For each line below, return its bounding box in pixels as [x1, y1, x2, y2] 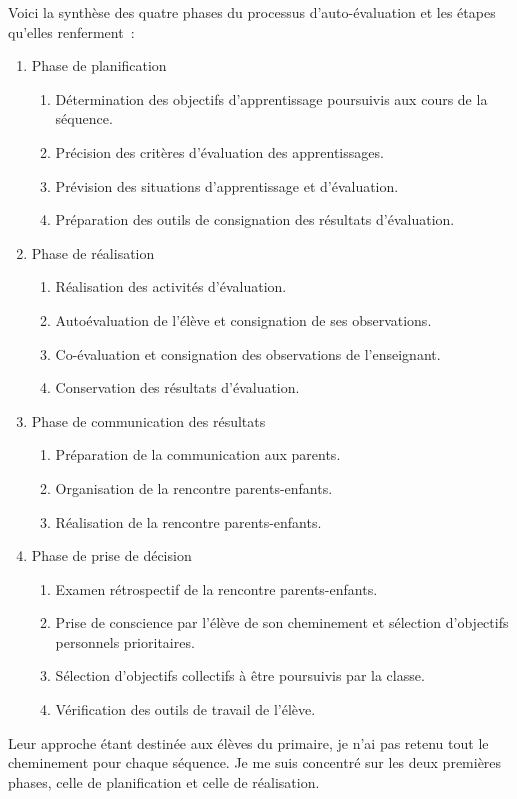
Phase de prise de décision [31, 545, 192, 566]
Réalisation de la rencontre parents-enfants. [55, 511, 322, 532]
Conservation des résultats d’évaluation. [55, 377, 300, 398]
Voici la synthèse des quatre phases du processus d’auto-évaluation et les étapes [8, 2, 496, 22]
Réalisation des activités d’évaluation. [55, 276, 287, 297]
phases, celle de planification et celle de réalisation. [8, 771, 320, 792]
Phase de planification [31, 55, 167, 76]
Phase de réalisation [31, 242, 155, 263]
